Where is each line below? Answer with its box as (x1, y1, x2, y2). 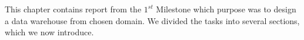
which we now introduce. (5, 26, 94, 38)
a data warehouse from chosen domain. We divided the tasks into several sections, (5, 14, 300, 26)
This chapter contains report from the (5, 3, 142, 15)
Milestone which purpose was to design (156, 3, 296, 15)
